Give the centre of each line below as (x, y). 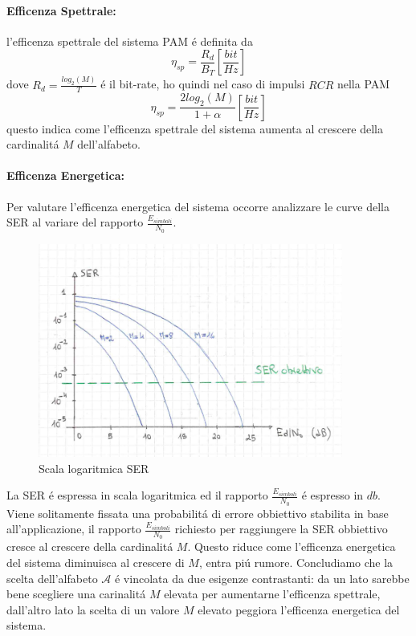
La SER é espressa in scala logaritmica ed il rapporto (137, 495)
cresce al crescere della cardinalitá (90, 546)
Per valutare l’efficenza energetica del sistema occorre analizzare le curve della (198, 206)
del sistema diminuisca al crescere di (96, 562)
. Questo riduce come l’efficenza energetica (292, 546)
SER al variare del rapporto (75, 222)
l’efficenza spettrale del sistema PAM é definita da (130, 41)
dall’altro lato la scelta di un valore (93, 609)
